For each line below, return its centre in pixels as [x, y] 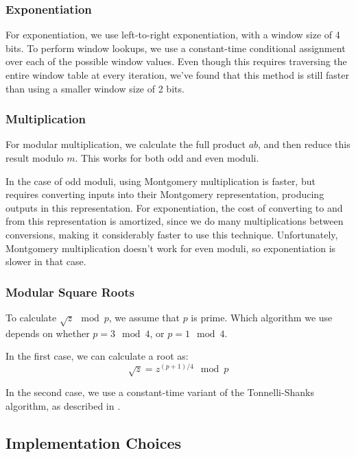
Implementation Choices [94, 442]
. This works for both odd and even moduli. [167, 158]
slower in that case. [46, 261]
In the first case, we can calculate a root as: [97, 356]
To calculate [31, 317]
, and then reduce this [304, 144]
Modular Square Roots [70, 292]
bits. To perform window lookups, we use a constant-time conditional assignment [176, 48]
